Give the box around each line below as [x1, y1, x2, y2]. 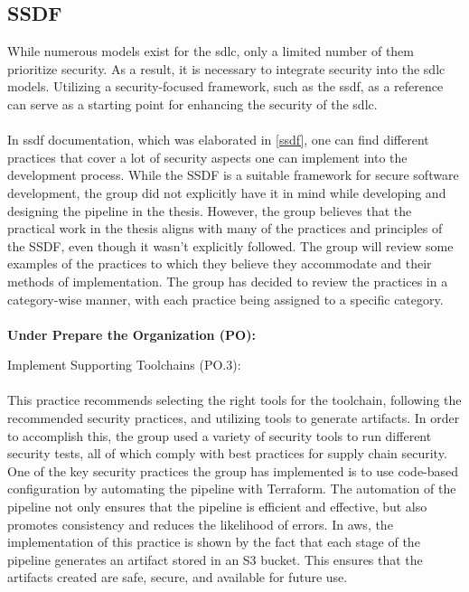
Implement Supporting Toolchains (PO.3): [7, 355, 241, 374]
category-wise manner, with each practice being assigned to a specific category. [7, 289, 444, 308]
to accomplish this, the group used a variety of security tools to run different [7, 426, 432, 445]
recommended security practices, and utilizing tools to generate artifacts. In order [7, 409, 460, 428]
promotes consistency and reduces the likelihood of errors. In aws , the [7, 514, 393, 533]
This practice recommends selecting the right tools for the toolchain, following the [7, 390, 462, 409]
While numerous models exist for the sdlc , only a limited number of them [7, 42, 414, 61]
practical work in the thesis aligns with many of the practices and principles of [7, 219, 443, 238]
